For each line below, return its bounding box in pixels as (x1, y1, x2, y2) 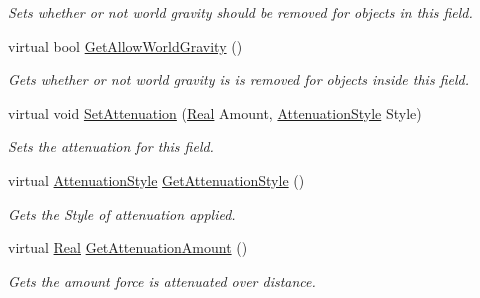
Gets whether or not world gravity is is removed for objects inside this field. (8, 69, 470, 90)
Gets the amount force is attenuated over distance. (8, 270, 316, 291)
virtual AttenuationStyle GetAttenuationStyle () (8, 169, 305, 190)
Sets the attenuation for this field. (8, 136, 214, 157)
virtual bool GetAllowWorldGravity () (8, 35, 243, 56)
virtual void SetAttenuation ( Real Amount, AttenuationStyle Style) (8, 102, 422, 123)
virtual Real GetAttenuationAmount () (8, 237, 248, 258)
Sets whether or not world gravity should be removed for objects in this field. (8, 2, 473, 22)
